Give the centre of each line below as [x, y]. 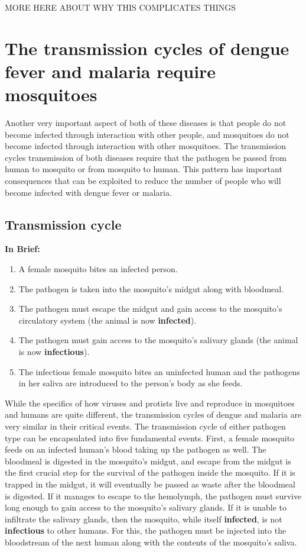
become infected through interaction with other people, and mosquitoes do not [147, 134]
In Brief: [22, 249]
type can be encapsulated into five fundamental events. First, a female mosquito [150, 438]
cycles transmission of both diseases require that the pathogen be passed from [146, 157]
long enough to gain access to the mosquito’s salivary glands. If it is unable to [146, 507]
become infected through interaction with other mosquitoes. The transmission [146, 146]
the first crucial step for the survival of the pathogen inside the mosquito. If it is [150, 472]
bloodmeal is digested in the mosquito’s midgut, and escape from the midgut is [148, 461]
